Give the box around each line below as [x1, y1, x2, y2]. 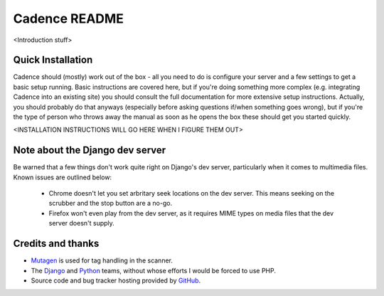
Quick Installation [13, 54, 93, 66]
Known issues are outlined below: [13, 173, 112, 181]
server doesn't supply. [48, 219, 115, 228]
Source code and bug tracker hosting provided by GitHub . [31, 276, 201, 285]
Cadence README [13, 11, 124, 26]
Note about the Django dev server [13, 144, 166, 157]
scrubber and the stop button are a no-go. [48, 199, 173, 208]
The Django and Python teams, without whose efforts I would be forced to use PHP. [31, 266, 277, 275]
